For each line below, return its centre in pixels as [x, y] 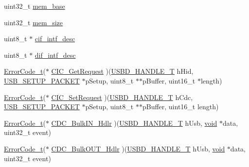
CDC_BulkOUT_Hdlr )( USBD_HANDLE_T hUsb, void [138, 148]
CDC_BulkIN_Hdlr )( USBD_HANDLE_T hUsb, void [134, 123]
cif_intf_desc [55, 39]
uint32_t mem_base [35, 6]
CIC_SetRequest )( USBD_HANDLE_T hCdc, [122, 97]
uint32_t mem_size [34, 22]
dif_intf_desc [55, 55]
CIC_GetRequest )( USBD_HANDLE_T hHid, [122, 71]
